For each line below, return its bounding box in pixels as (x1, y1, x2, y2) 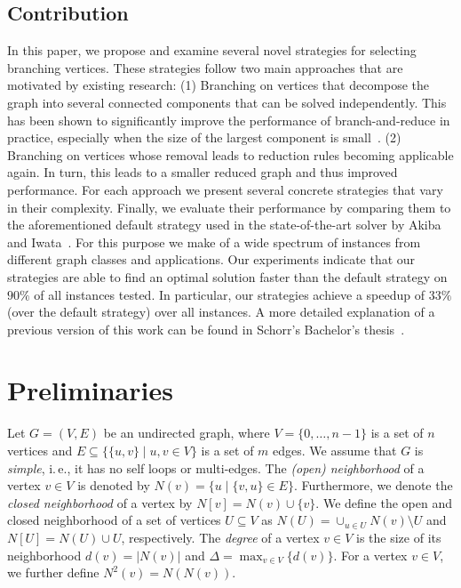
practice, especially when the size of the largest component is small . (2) (7, 128, 401, 147)
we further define (7, 563, 99, 582)
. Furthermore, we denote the (293, 476, 453, 495)
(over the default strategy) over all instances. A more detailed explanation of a (7, 302, 435, 321)
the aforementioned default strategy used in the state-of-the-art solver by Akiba (7, 215, 441, 234)
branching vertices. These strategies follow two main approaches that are (7, 58, 403, 77)
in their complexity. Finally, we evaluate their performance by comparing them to (7, 197, 451, 216)
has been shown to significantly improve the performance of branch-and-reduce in (7, 110, 450, 129)
